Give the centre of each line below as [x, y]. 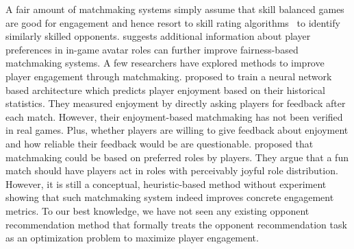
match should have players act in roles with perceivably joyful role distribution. [172, 170]
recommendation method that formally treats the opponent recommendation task [176, 224]
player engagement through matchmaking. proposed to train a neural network [169, 76]
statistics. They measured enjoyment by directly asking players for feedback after [176, 103]
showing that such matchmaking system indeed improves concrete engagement [170, 197]
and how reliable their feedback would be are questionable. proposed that [160, 143]
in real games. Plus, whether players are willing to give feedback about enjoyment [177, 130]
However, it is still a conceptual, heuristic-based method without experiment [166, 183]
